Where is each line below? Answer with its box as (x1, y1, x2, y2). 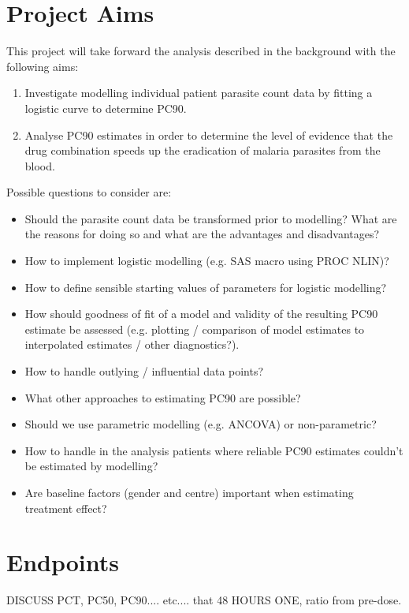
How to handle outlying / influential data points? (24, 363, 264, 379)
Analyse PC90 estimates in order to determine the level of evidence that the (24, 126, 393, 143)
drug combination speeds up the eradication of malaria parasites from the (24, 142, 381, 159)
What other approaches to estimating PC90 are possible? (24, 389, 301, 406)
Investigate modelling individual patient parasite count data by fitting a (24, 84, 373, 101)
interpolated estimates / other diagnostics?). (24, 336, 240, 353)
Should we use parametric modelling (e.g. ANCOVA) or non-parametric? (24, 416, 377, 432)
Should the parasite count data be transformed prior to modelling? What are (24, 210, 397, 226)
